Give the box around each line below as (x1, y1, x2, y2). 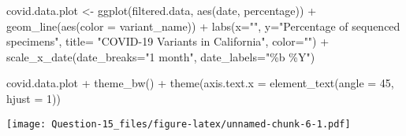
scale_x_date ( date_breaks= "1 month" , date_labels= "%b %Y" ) (6, 48, 315, 64)
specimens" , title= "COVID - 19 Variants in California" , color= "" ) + (6, 33, 330, 50)
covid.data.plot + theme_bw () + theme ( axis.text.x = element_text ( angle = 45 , (6, 75, 394, 91)
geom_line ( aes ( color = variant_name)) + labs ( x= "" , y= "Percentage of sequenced (6, 17, 400, 34)
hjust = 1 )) (6, 90, 61, 106)
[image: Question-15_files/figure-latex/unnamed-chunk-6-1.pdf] (6, 118, 351, 130)
